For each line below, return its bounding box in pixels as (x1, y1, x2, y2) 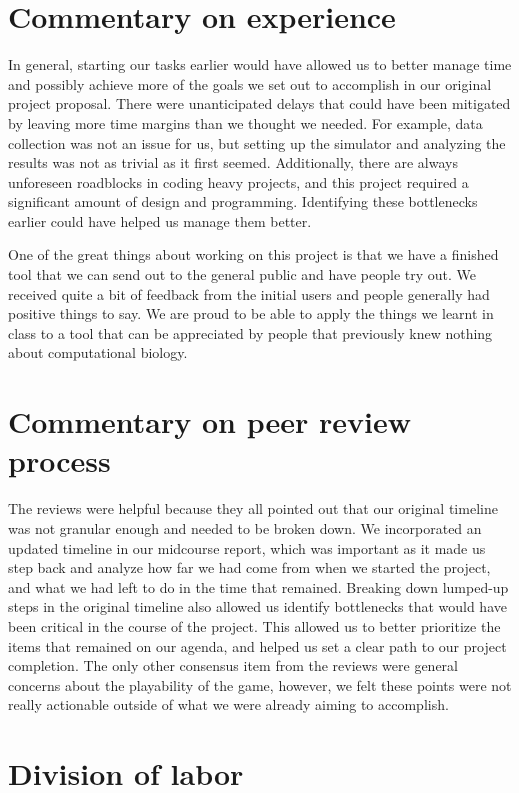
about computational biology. (8, 342, 188, 363)
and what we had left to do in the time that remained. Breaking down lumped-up (8, 576, 509, 597)
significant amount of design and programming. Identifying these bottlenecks (8, 191, 478, 212)
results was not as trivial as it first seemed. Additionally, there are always (8, 152, 458, 173)
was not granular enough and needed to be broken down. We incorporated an (8, 517, 482, 538)
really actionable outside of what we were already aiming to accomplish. (8, 694, 449, 715)
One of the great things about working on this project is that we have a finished (8, 244, 499, 265)
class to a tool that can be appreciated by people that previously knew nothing (8, 322, 493, 343)
